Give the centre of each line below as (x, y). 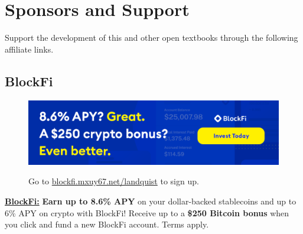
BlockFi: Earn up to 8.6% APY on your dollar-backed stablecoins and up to (151, 201)
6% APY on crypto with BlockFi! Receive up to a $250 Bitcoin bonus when (147, 212)
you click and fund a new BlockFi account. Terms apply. (107, 224)
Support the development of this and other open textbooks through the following (151, 38)
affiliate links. (29, 49)
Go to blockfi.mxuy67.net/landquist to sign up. (114, 181)
